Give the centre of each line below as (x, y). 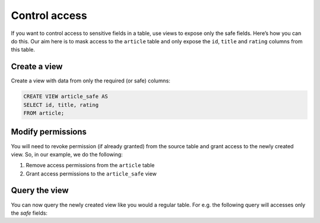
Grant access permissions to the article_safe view (91, 173)
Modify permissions (49, 132)
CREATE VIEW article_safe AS (66, 97)
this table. (23, 50)
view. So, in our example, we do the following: (67, 154)
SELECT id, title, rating (61, 105)
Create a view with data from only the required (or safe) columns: (91, 81)
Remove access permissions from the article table (90, 165)
